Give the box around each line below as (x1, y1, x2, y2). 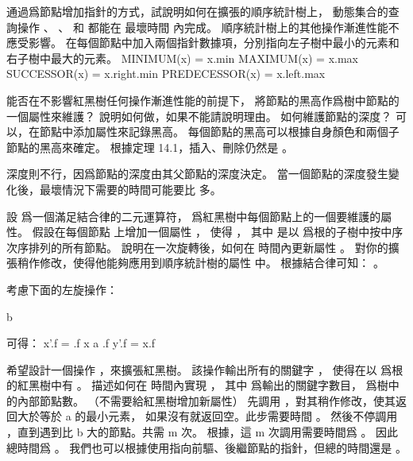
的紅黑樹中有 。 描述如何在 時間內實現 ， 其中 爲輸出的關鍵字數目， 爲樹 (6, 377, 388, 393)
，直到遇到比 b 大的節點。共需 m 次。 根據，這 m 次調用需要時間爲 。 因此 (6, 424, 399, 440)
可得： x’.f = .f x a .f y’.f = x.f (6, 335, 156, 351)
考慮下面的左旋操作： (6, 281, 118, 297)
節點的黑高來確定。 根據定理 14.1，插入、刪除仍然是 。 (6, 138, 293, 155)
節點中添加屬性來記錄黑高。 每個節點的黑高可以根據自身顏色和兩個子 (39, 123, 399, 140)
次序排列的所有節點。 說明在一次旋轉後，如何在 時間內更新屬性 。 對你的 (6, 238, 388, 255)
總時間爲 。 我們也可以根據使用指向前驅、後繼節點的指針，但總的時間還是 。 (6, 439, 407, 455)
